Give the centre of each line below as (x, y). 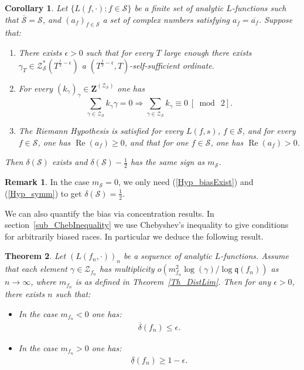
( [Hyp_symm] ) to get (43, 193)
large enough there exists (208, 52)
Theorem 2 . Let (35, 256)
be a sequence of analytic (168, 256)
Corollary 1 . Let (36, 8)
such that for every (119, 52)
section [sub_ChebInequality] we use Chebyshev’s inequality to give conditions (147, 225)
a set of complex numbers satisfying (166, 19)
